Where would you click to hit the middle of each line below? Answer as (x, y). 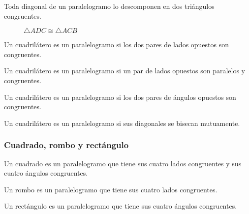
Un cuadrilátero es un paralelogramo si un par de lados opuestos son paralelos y (124, 71)
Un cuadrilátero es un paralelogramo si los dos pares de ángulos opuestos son (120, 97)
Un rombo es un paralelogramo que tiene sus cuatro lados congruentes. (111, 189)
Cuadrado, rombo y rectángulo (66, 145)
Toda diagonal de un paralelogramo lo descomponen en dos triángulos (109, 6)
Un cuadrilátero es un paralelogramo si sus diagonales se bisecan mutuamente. (122, 123)
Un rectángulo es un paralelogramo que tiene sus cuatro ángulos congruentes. (121, 206)
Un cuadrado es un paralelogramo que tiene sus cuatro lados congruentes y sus (123, 163)
